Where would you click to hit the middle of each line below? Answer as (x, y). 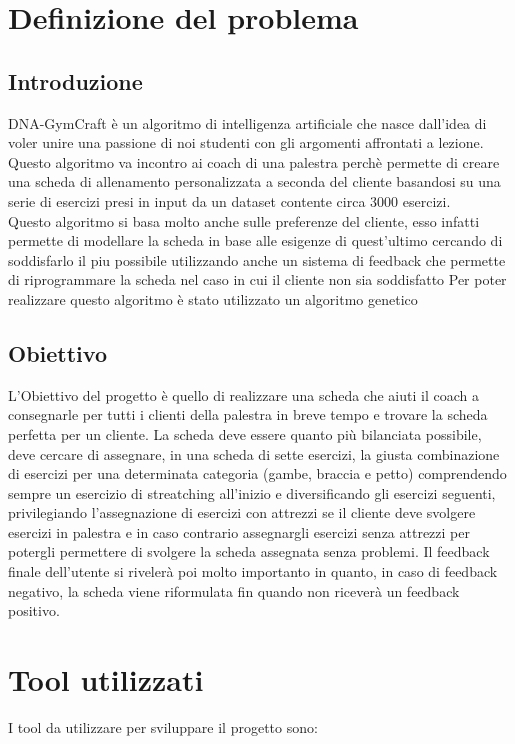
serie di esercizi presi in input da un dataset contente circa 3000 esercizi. (229, 200)
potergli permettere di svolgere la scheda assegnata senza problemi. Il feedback (249, 551)
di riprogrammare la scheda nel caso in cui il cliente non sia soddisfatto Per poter (257, 279)
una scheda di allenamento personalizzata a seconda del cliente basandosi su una (254, 181)
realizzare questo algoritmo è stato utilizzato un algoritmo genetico (213, 298)
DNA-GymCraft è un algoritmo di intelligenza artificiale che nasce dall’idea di (247, 122)
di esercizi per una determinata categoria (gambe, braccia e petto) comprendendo (257, 473)
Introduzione (75, 80)
